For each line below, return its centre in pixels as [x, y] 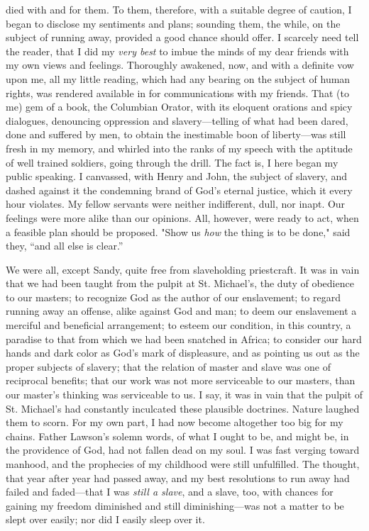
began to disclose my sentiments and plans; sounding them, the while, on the [173, 23]
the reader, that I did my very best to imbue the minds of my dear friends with [177, 51]
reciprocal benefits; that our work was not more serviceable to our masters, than [181, 380]
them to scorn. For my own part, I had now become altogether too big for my [175, 422]
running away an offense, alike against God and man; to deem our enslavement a [181, 311]
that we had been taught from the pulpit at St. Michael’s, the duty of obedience [180, 283]
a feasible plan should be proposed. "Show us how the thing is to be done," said [178, 231]
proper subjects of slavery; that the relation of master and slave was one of [168, 366]
